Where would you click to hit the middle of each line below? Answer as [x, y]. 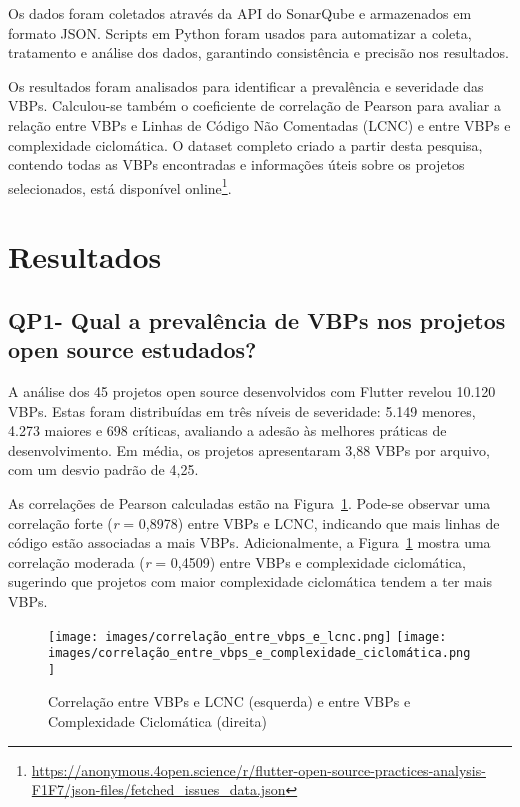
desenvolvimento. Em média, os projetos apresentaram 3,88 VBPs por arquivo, [249, 449]
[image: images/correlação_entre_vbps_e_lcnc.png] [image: [247, 636]
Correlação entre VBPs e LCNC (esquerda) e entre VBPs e [229, 701]
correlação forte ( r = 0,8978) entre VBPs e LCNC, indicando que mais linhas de [254, 522]
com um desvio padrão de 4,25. [103, 469]
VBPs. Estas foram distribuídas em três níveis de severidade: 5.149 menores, [242, 410]
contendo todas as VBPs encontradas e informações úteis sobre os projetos [236, 164]
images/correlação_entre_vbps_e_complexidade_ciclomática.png [259, 653]
